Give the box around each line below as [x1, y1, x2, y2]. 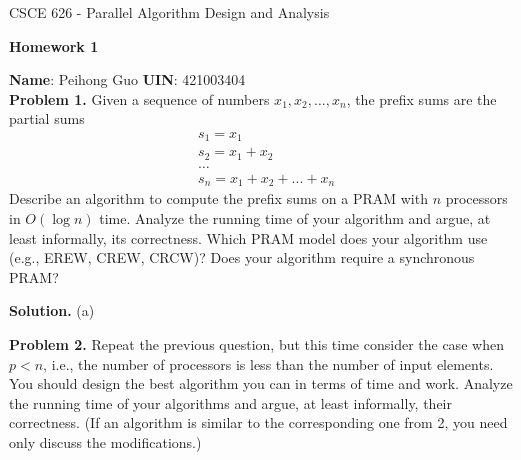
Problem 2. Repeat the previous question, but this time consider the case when [9, 334, 504, 355]
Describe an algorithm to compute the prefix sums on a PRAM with [9, 188, 428, 209]
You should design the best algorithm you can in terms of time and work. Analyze [9, 373, 513, 394]
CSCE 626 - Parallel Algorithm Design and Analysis [9, 2, 330, 22]
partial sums [9, 108, 85, 129]
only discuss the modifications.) [9, 431, 202, 452]
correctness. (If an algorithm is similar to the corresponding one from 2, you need [9, 412, 508, 433]
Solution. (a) [9, 300, 95, 321]
